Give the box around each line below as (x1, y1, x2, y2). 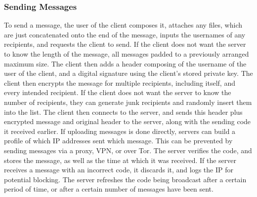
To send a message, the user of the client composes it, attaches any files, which (4, 20, 243, 30)
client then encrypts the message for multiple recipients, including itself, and (4, 77, 235, 88)
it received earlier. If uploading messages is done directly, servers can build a (4, 126, 236, 136)
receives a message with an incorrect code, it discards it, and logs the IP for (4, 164, 233, 175)
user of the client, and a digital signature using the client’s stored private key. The (4, 68, 253, 78)
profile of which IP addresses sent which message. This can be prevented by (4, 135, 233, 146)
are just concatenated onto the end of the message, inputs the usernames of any (4, 29, 246, 39)
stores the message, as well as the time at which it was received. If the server (4, 155, 237, 165)
